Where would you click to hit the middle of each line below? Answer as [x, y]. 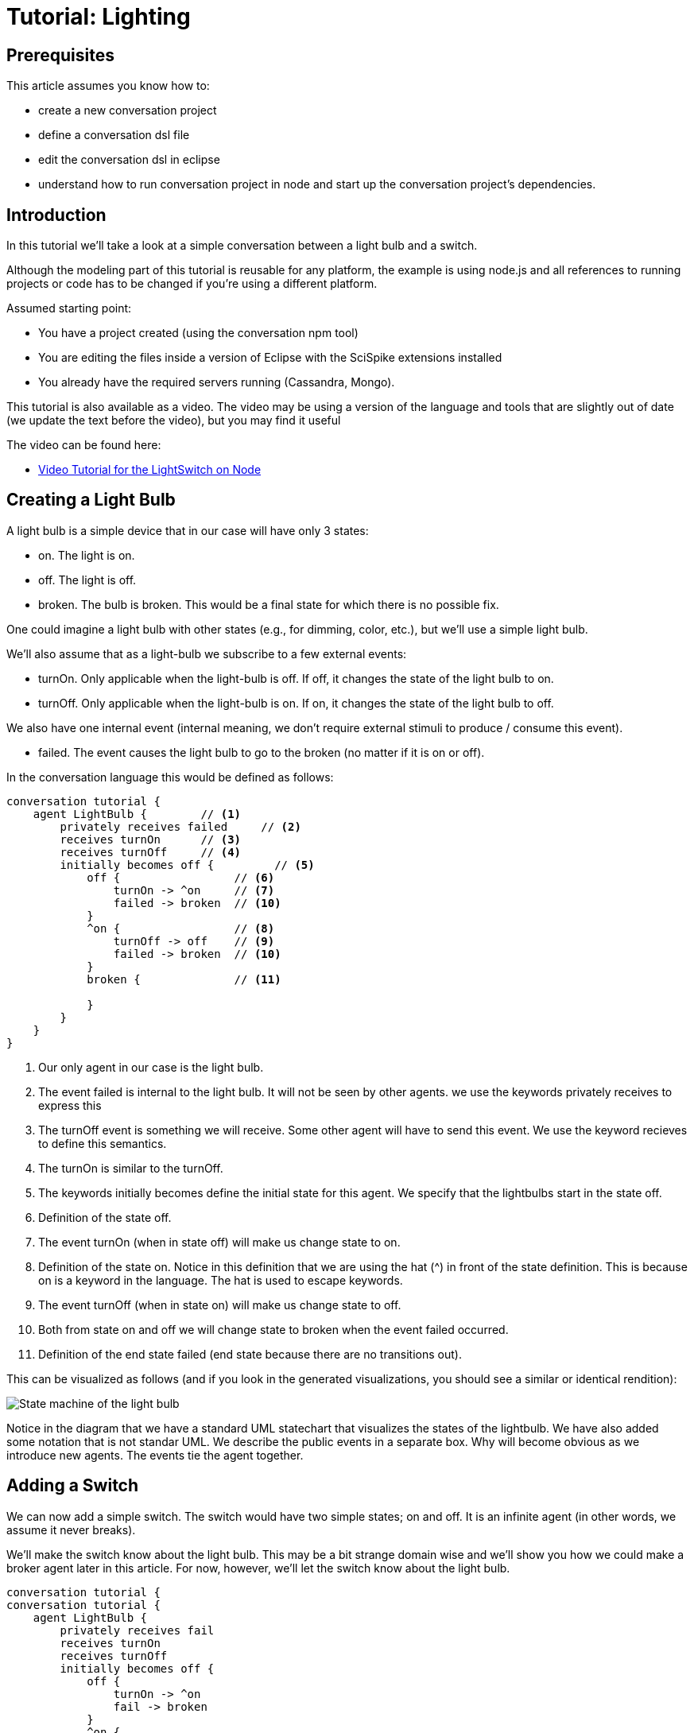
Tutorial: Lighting [99, 17]
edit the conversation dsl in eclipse [129, 160]
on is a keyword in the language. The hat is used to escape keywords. [221, 1280]
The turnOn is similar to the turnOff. [131, 1168]
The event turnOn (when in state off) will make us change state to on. [219, 1242]
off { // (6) [181, 877]
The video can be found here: [84, 445]
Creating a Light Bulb [91, 500]
